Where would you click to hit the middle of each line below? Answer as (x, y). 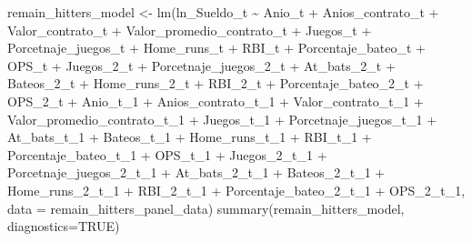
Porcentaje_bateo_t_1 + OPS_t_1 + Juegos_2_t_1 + (167, 154)
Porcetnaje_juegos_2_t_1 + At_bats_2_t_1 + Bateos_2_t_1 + (196, 172)
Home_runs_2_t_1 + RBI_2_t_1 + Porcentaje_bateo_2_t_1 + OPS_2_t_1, (236, 190)
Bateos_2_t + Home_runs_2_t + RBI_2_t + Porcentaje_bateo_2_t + (216, 83)
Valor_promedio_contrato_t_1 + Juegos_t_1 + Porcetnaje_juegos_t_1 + (222, 119)
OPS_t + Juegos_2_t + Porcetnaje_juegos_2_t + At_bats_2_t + (201, 65)
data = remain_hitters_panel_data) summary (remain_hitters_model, (206, 208)
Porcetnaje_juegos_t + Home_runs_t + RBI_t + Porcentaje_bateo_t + (217, 48)
